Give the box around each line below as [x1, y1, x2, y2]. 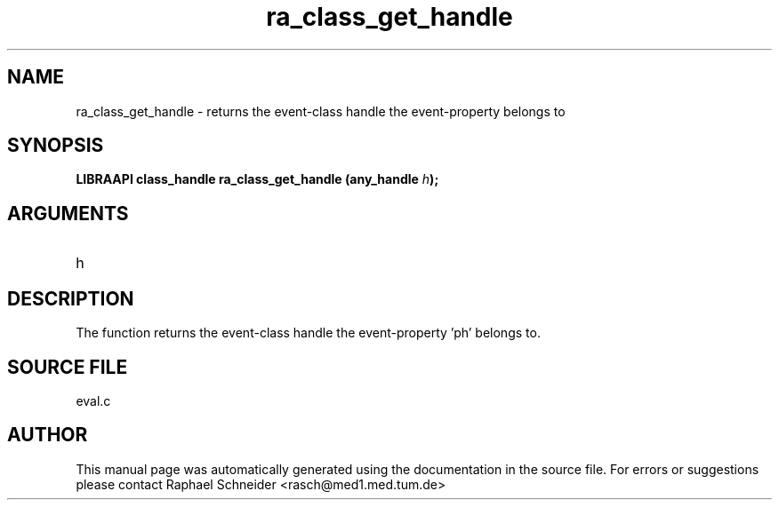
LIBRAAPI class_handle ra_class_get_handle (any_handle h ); [76, 171, 439, 187]
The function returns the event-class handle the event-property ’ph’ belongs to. [76, 325, 541, 341]
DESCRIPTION [7, 287, 134, 310]
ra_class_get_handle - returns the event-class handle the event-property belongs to [76, 103, 566, 119]
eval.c [76, 392, 111, 408]
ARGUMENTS [7, 202, 129, 225]
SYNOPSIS [7, 134, 104, 157]
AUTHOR [7, 424, 88, 447]
